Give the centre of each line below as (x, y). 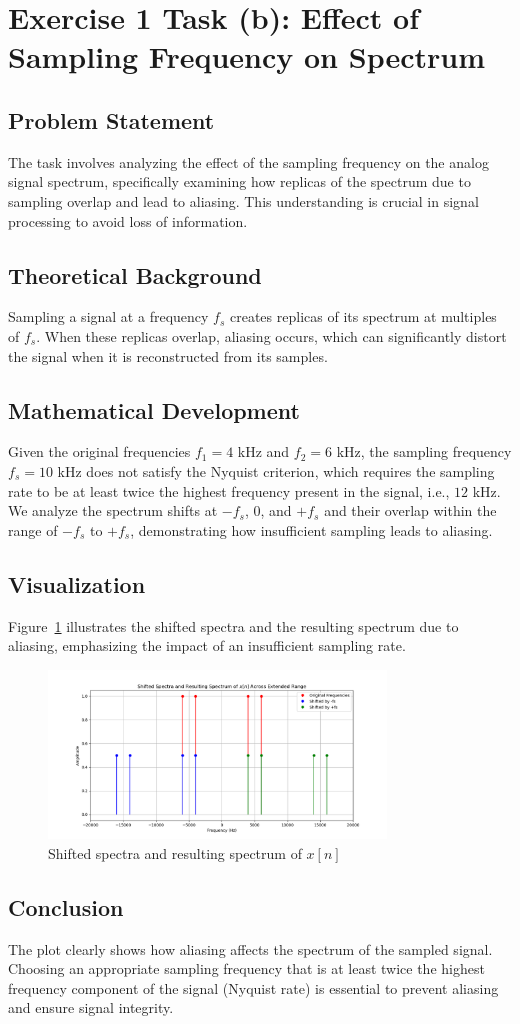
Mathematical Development (154, 409)
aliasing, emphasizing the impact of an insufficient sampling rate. (207, 645)
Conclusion (66, 906)
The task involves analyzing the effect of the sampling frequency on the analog (248, 161)
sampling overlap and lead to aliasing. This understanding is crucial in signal (243, 200)
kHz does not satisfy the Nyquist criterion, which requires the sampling (276, 470)
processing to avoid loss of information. (128, 220)
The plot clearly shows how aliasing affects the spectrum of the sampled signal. (250, 948)
